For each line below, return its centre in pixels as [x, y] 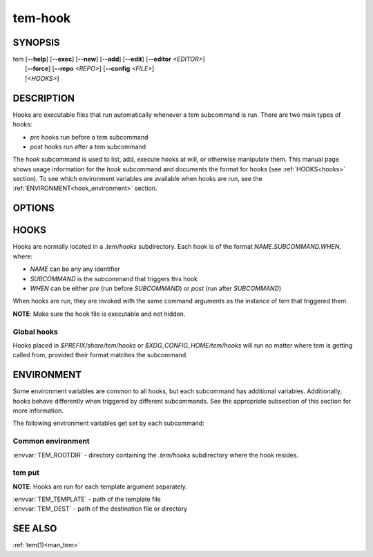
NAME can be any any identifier [75, 269]
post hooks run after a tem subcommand [88, 147]
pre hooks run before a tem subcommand [89, 137]
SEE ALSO [35, 529]
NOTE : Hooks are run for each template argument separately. [100, 487]
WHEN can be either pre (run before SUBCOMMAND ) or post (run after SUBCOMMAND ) [156, 288]
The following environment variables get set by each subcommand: [109, 423]
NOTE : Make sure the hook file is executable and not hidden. [99, 314]
